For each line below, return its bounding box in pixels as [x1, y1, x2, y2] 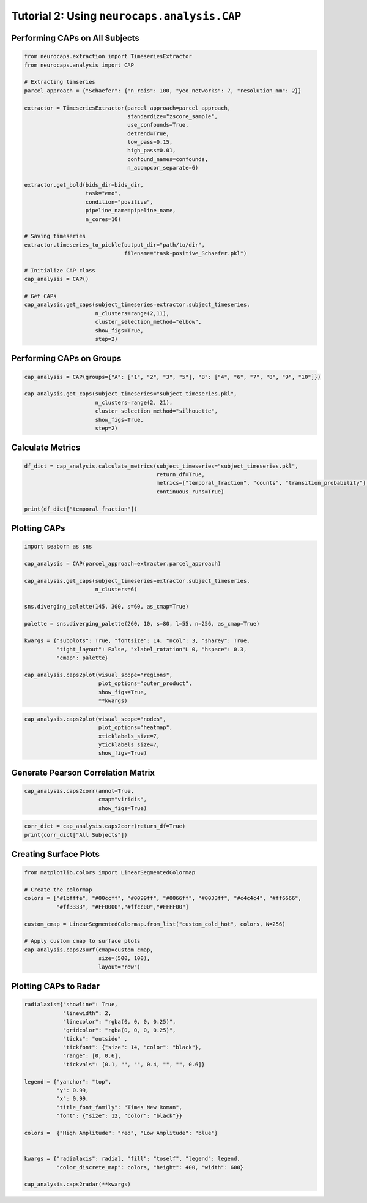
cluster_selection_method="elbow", [95, 318, 202, 326]
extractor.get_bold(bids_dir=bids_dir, [24, 181, 144, 189]
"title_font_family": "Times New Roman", [56, 1104, 183, 1111]
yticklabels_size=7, [98, 741, 160, 748]
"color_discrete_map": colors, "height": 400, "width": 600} [56, 1164, 244, 1171]
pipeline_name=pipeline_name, [85, 207, 176, 214]
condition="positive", [85, 198, 154, 205]
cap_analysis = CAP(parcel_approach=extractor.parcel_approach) [24, 560, 221, 567]
